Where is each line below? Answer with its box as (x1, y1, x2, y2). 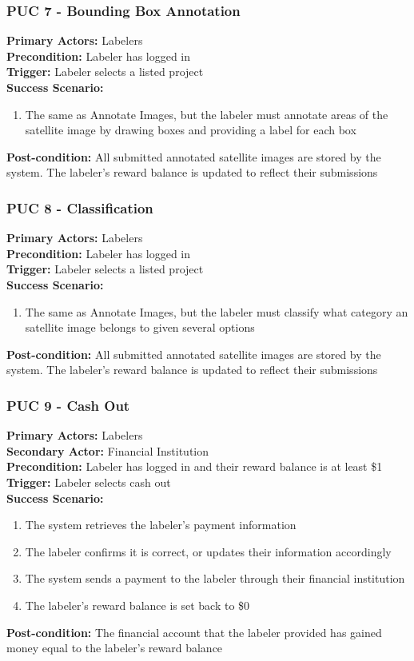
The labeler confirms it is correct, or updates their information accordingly (25, 543, 392, 559)
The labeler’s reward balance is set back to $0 (25, 596, 250, 613)
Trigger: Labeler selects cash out (6, 473, 171, 490)
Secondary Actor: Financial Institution (6, 442, 209, 459)
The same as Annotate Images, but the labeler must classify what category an (25, 303, 408, 320)
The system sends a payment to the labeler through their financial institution (25, 570, 405, 587)
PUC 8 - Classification (6, 197, 153, 217)
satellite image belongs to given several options (25, 319, 255, 336)
